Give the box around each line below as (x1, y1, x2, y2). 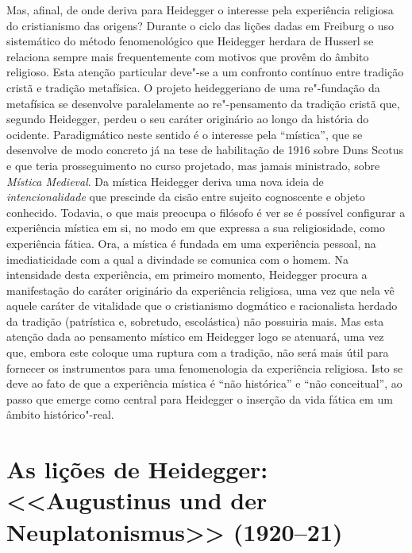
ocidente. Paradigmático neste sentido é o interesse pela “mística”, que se (6, 126, 363, 142)
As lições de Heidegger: (6, 453, 268, 485)
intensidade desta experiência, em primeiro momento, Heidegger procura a (6, 266, 368, 283)
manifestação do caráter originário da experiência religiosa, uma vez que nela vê (6, 281, 395, 298)
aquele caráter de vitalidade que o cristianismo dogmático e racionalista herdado (6, 297, 398, 314)
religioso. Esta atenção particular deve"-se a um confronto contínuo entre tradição (6, 64, 404, 80)
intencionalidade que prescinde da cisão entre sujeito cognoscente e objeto (6, 188, 365, 205)
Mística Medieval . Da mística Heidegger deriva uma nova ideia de (6, 172, 324, 189)
